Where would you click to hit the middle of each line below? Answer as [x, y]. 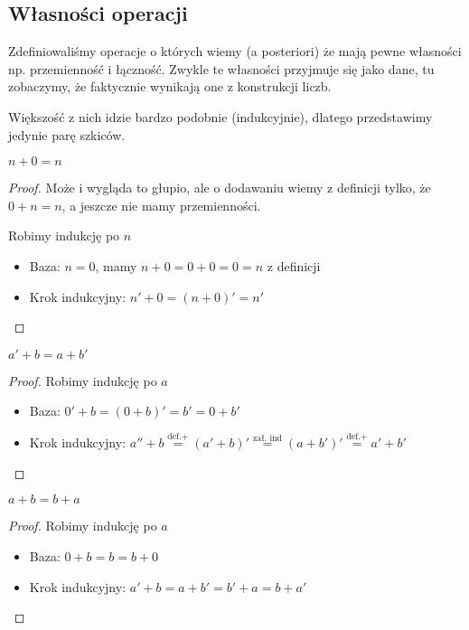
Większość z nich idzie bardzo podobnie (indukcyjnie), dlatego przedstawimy [220, 116]
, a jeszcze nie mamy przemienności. [161, 205]
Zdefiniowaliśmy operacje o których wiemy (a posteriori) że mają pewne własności [235, 51]
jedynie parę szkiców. [67, 134]
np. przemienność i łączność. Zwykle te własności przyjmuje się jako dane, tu [221, 68]
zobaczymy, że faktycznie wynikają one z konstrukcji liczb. [170, 86]
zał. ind [267, 439]
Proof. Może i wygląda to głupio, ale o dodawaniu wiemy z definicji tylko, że [220, 188]
